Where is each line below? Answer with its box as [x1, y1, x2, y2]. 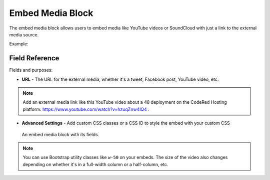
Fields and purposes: [9, 67, 53, 73]
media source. [9, 31, 39, 37]
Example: [9, 41, 28, 47]
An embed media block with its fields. [21, 131, 99, 137]
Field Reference [9, 54, 59, 62]
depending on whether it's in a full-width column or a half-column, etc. [22, 161, 168, 167]
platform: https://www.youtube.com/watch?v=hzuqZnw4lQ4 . [22, 106, 149, 112]
